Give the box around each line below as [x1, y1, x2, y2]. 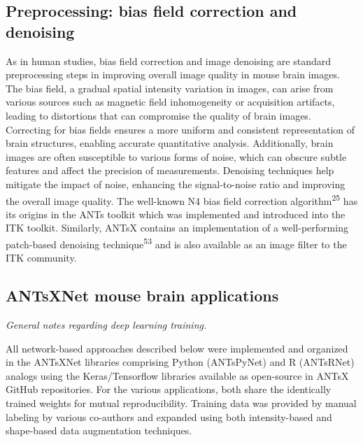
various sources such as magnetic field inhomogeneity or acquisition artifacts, [6, 94, 335, 109]
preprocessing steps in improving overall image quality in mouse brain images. [6, 67, 340, 82]
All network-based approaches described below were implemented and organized [6, 341, 348, 355]
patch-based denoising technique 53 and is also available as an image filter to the [6, 234, 347, 251]
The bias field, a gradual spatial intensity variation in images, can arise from [6, 80, 334, 95]
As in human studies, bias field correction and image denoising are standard [6, 53, 331, 68]
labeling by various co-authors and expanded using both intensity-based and [6, 409, 332, 424]
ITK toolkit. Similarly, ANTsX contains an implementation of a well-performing [6, 220, 348, 235]
